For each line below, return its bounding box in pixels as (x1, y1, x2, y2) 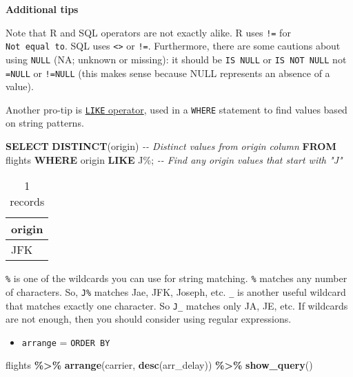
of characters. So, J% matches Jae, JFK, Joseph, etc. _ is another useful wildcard (6, 284, 346, 299)
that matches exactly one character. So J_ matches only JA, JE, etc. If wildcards (6, 298, 348, 312)
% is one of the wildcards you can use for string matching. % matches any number (6, 271, 347, 286)
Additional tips (6, 2, 79, 16)
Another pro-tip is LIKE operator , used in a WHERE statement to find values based (6, 102, 347, 116)
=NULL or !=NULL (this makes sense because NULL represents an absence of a (6, 65, 330, 80)
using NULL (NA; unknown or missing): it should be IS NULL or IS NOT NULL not (6, 52, 347, 66)
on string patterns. (6, 116, 84, 130)
